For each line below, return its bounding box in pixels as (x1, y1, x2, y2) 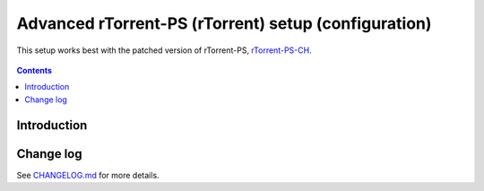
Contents (16, 65, 53, 75)
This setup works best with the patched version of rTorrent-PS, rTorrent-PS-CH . (16, 45, 313, 56)
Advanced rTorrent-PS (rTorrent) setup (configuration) (16, 13, 432, 33)
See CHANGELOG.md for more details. (16, 169, 160, 180)
